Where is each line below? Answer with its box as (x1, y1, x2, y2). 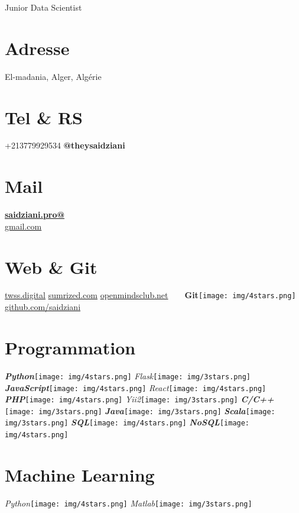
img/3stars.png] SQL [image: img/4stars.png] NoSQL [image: (5, 416, 250, 428)
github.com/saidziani (5, 301, 81, 313)
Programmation (5, 335, 136, 359)
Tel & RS (5, 105, 83, 129)
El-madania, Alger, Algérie (5, 70, 102, 82)
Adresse (5, 36, 70, 60)
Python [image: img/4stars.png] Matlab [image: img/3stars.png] (5, 496, 252, 509)
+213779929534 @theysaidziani (5, 139, 125, 151)
